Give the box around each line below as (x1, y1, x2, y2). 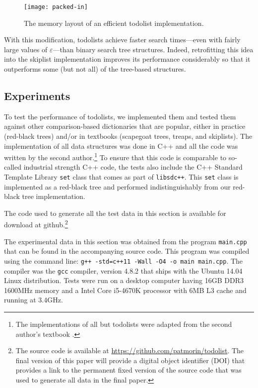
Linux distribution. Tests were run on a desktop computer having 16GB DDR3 (4, 275, 244, 286)
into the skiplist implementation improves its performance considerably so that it (4, 54, 251, 64)
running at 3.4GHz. (4, 294, 63, 305)
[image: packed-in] (24, 3, 88, 10)
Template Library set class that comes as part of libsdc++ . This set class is (4, 172, 239, 182)
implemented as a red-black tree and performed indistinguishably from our (4, 181, 231, 192)
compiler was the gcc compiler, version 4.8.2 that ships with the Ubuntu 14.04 (4, 265, 243, 276)
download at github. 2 (4, 218, 68, 230)
